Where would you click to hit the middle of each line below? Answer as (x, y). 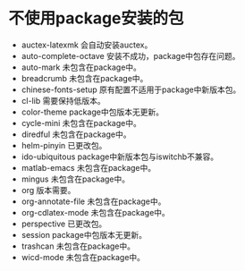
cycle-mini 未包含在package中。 (81, 123)
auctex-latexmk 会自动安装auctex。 (87, 45)
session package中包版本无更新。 (84, 234)
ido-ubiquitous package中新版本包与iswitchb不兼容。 (120, 157)
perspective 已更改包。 (64, 224)
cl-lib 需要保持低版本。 (63, 100)
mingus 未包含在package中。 (76, 179)
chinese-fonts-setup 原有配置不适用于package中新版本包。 (131, 89)
